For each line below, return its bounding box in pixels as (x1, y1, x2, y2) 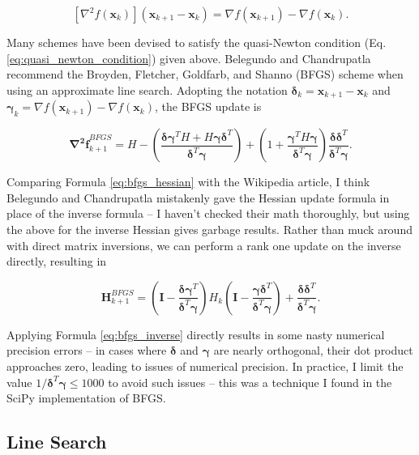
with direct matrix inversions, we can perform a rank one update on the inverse (6, 236, 401, 253)
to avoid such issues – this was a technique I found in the (108, 373, 392, 390)
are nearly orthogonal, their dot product (213, 342, 413, 359)
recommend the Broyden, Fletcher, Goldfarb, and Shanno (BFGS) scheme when (6, 66, 404, 83)
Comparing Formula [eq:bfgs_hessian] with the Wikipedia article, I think (6, 173, 370, 190)
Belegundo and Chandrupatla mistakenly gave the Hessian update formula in (6, 189, 390, 206)
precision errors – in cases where (6, 342, 167, 359)
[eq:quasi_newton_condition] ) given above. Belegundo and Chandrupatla (6, 49, 371, 66)
